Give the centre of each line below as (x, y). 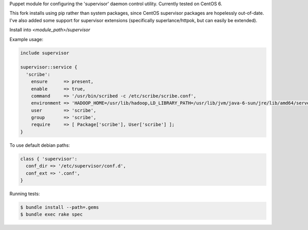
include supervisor (45, 53)
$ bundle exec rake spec (52, 215)
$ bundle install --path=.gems (60, 207)
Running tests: (25, 194)
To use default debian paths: (40, 145)
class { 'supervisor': (49, 159)
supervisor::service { (49, 67)
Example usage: (26, 39)
